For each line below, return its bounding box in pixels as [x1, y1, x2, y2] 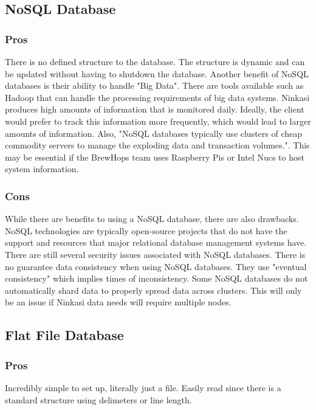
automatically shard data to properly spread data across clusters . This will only [5, 283, 302, 296]
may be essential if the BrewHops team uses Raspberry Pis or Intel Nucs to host [5, 150, 304, 163]
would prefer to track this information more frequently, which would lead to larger [5, 114, 311, 127]
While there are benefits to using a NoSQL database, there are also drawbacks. [5, 212, 299, 225]
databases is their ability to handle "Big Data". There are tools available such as [5, 79, 304, 92]
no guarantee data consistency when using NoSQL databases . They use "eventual [5, 260, 307, 273]
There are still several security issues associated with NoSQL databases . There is [5, 248, 306, 260]
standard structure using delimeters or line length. [5, 393, 192, 406]
